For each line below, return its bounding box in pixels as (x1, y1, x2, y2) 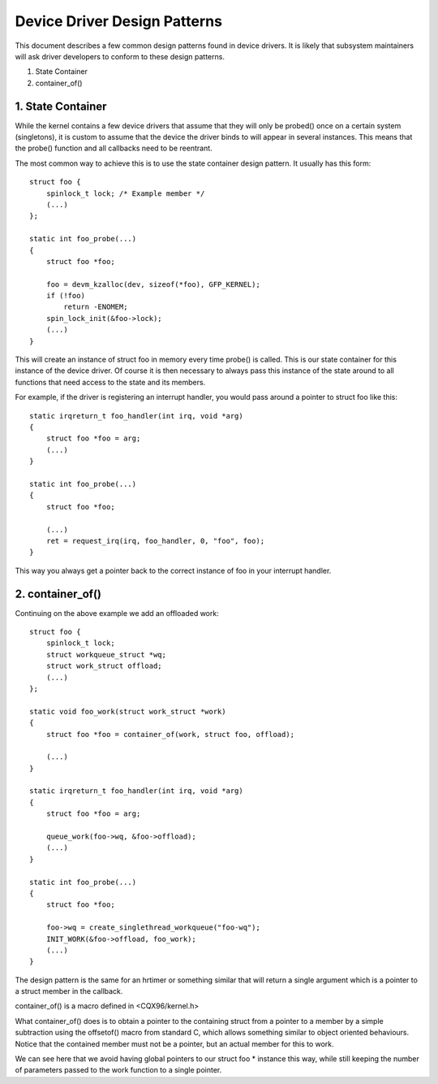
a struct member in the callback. (15, 986, 123, 996)
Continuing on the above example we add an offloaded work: (15, 608, 219, 618)
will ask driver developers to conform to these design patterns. (15, 51, 225, 61)
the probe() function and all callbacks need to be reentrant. (15, 143, 213, 154)
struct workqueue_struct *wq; (45, 650, 166, 659)
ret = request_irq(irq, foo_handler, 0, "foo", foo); (45, 536, 265, 545)
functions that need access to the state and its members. (15, 377, 206, 387)
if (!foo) (45, 291, 85, 301)
